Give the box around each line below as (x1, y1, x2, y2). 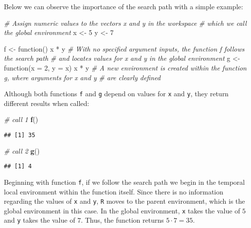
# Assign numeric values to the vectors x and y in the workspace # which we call (4, 18, 247, 28)
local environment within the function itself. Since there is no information (4, 186, 224, 196)
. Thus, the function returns (81, 215, 164, 225)
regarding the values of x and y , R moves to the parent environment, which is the (4, 196, 245, 206)
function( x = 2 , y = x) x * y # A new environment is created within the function (4, 62, 247, 72)
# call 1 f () (4, 114, 38, 124)
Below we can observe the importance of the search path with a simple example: (4, 1, 243, 11)
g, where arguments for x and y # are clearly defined (4, 72, 161, 82)
